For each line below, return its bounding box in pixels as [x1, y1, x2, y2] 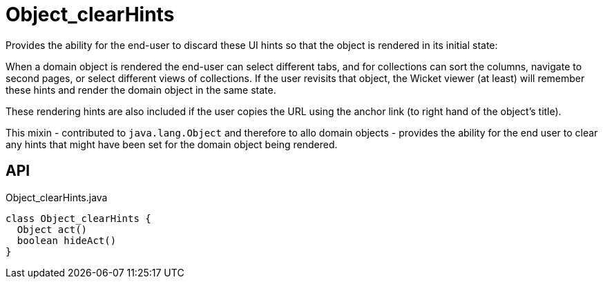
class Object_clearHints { [6, 212, 151, 224]
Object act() [17, 223, 88, 235]
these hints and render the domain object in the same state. [6, 83, 276, 96]
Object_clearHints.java [6, 191, 108, 203]
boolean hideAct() [17, 234, 117, 246]
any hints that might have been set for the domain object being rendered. [6, 138, 338, 150]
